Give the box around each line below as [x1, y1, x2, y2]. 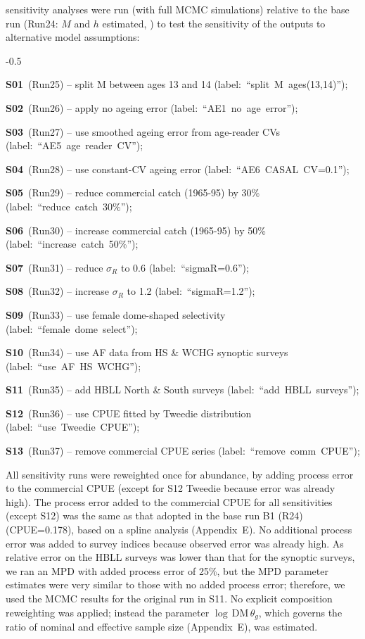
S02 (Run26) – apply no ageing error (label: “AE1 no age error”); [6, 100, 298, 115]
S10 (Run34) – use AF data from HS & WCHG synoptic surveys [6, 345, 288, 360]
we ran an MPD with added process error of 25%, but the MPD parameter [6, 563, 328, 578]
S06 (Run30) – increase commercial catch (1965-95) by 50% [6, 222, 266, 237]
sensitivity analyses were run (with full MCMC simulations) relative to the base [6, 2, 350, 16]
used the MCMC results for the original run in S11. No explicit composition [6, 591, 333, 605]
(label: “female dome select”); [6, 321, 138, 336]
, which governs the [258, 605, 342, 619]
